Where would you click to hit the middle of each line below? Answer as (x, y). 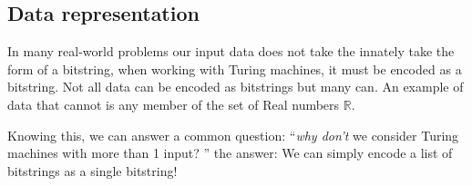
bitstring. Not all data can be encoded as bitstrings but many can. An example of (236, 87)
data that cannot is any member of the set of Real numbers (174, 104)
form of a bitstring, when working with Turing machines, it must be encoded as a (235, 69)
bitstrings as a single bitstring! (92, 170)
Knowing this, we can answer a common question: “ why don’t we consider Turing (233, 135)
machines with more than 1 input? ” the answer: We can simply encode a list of (230, 153)
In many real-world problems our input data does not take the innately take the (231, 51)
